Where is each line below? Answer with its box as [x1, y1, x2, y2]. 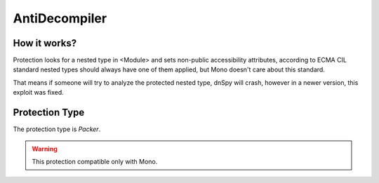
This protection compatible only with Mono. [32, 157, 158, 165]
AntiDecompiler [13, 11, 107, 26]
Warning [32, 144, 58, 153]
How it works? [13, 37, 77, 49]
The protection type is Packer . [13, 125, 101, 133]
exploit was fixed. [13, 88, 65, 97]
